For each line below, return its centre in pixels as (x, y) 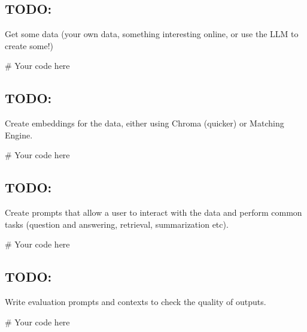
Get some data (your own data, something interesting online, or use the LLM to (152, 34)
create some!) (29, 45)
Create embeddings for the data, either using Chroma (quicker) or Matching (145, 123)
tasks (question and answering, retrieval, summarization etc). (117, 224)
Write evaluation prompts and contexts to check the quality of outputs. (136, 302)
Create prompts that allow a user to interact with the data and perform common (153, 212)
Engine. (19, 135)
